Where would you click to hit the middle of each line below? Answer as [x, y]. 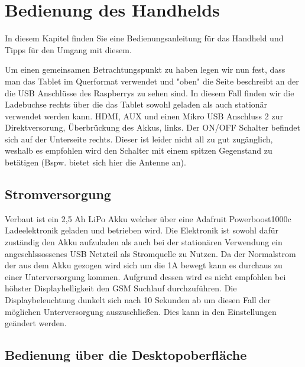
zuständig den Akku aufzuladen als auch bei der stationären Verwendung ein [144, 242]
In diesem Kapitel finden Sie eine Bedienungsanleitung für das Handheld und [144, 38]
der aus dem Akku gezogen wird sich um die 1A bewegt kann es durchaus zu [144, 265]
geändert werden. [36, 323]
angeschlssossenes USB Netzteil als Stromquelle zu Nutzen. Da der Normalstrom [150, 253]
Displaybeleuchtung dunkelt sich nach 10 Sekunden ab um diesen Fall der [138, 300]
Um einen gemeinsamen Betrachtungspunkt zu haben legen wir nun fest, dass [145, 69]
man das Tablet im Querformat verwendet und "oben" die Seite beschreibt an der [152, 81]
